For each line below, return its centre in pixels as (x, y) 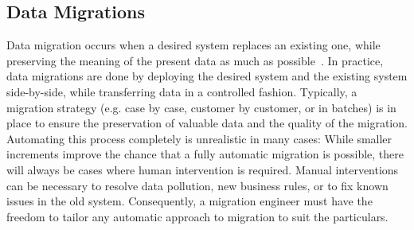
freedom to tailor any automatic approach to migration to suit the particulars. (197, 216)
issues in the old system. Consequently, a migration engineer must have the (189, 201)
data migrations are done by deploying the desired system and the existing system (207, 76)
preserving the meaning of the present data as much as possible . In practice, (195, 60)
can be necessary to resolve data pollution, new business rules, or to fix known (197, 185)
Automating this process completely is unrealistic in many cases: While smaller (199, 138)
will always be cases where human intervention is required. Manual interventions (203, 169)
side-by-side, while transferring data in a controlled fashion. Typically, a (182, 91)
